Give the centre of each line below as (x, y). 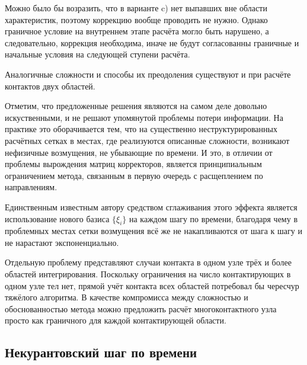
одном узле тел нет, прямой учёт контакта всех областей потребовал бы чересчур (152, 285)
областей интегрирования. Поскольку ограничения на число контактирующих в (148, 274)
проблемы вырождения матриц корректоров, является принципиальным (133, 164)
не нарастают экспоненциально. (62, 242)
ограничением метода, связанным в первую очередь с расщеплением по (134, 175)
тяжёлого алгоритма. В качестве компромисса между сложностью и (127, 297)
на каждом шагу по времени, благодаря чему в (213, 218)
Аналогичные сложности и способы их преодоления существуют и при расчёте (148, 74)
